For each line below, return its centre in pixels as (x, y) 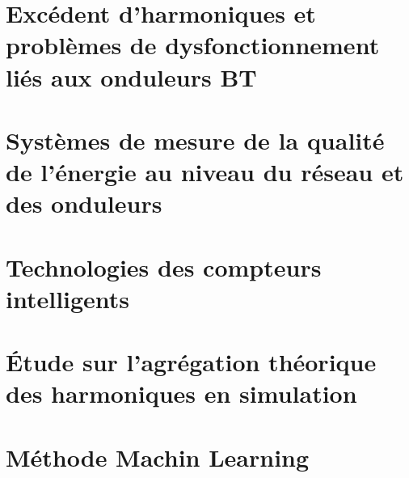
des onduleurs (84, 203)
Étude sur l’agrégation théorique (191, 362)
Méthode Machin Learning (158, 457)
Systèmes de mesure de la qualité (195, 140)
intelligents (68, 298)
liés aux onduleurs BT (131, 76)
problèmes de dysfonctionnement (193, 45)
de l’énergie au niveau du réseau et (205, 172)
